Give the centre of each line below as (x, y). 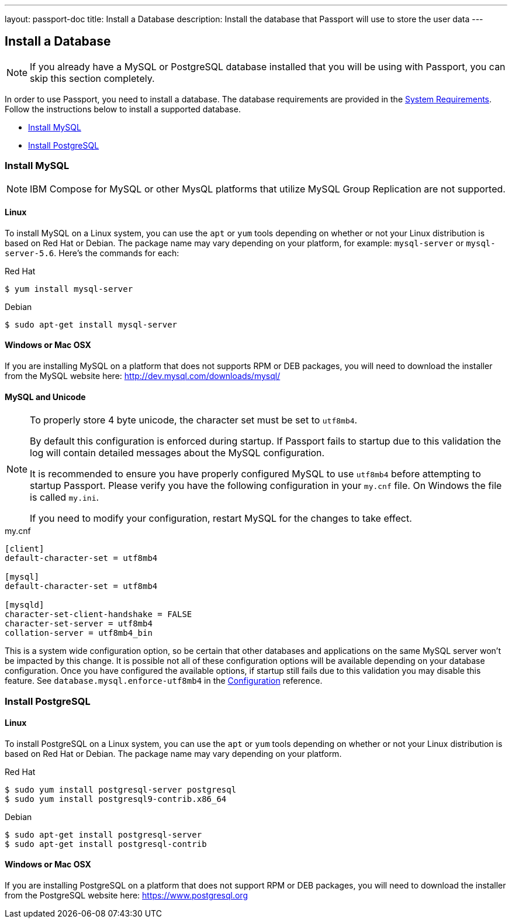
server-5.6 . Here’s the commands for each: (92, 253)
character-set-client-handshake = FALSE (98, 614)
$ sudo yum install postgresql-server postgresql (121, 789)
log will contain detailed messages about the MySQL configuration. (177, 453)
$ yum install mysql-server (69, 289)
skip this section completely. (92, 78)
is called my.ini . (65, 497)
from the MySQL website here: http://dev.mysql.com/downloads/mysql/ (143, 376)
